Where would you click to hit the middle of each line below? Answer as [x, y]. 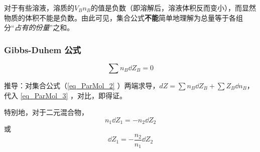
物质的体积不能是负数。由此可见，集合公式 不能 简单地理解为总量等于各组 [123, 17]
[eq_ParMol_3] [44, 95]
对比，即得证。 [102, 95]
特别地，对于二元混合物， [46, 112]
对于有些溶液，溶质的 [39, 8]
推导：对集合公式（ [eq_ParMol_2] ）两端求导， [82, 85]
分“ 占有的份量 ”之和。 [39, 27]
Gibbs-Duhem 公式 [43, 49]
